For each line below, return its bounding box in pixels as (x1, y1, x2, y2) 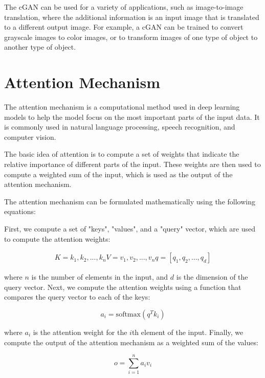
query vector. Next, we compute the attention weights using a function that (4, 281, 241, 292)
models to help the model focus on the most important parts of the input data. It (4, 111, 260, 122)
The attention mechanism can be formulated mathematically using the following (4, 196, 255, 206)
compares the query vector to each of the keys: (4, 291, 150, 302)
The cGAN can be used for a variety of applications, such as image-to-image (4, 2, 244, 12)
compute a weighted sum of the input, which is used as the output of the (4, 169, 233, 179)
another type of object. (4, 41, 76, 52)
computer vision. (4, 131, 56, 142)
